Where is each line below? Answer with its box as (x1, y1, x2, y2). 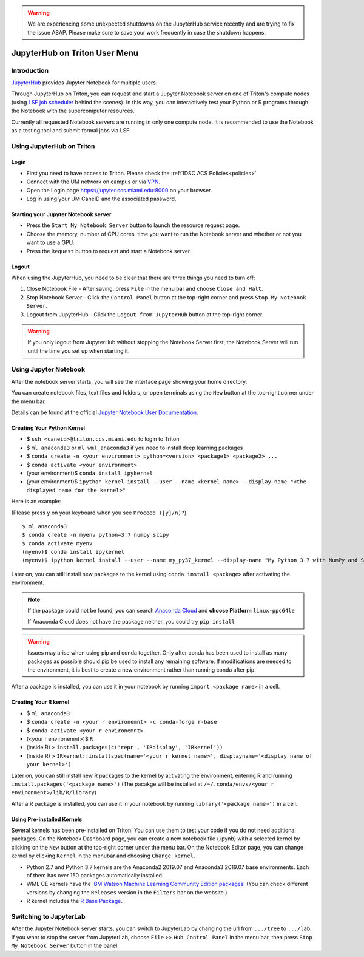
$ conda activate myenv (22, 540, 93, 547)
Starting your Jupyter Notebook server (11, 211, 112, 218)
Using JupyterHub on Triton (11, 141, 95, 150)
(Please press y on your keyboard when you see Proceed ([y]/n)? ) (11, 509, 187, 516)
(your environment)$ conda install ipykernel (26, 469, 153, 477)
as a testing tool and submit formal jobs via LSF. (11, 126, 131, 134)
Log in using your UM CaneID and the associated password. (26, 195, 177, 203)
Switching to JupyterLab (11, 912, 86, 921)
